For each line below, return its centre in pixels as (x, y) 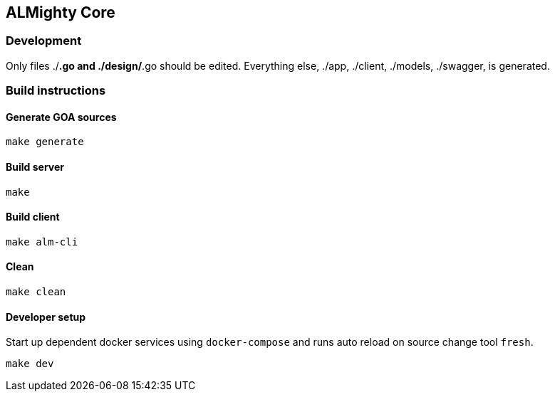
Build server (35, 167)
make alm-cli (42, 242)
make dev (30, 364)
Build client (33, 217)
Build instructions (56, 91)
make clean (36, 292)
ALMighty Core (61, 12)
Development (44, 41)
